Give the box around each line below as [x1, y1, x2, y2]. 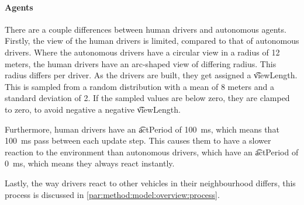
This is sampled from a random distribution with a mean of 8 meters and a [5, 80, 274, 92]
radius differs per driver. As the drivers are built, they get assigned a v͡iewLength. [5, 69, 298, 81]
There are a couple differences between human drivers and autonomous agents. [5, 23, 286, 35]
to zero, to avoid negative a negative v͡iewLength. [5, 103, 181, 115]
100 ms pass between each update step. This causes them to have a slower [5, 134, 271, 147]
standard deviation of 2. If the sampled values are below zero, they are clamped [5, 92, 290, 104]
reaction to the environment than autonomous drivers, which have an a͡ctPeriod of [5, 145, 299, 158]
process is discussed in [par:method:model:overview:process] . [5, 188, 220, 200]
